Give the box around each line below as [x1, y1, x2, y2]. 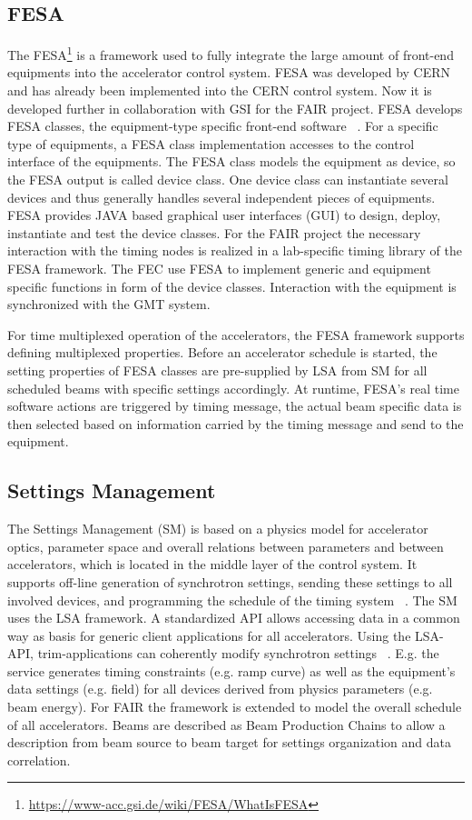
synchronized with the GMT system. [7, 295, 211, 314]
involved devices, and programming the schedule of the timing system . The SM [7, 590, 457, 609]
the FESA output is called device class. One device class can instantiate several [7, 170, 448, 189]
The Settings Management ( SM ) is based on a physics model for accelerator [7, 519, 428, 538]
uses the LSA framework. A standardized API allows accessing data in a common [7, 608, 460, 627]
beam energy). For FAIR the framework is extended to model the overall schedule [7, 697, 462, 716]
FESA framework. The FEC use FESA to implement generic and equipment [7, 258, 431, 277]
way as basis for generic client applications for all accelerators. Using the [7, 625, 411, 645]
